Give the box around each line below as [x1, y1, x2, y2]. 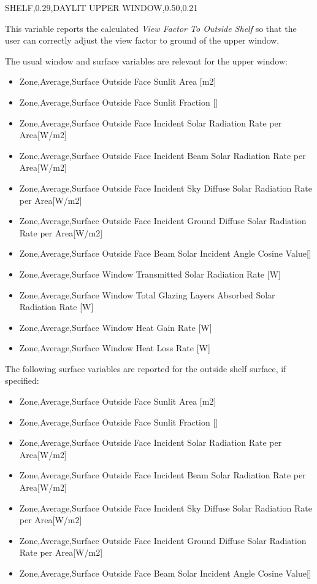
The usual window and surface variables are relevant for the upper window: [5, 54, 288, 67]
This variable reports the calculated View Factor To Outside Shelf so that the [5, 21, 297, 34]
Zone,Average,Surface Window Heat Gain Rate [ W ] [19, 321, 212, 333]
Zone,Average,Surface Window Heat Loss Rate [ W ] [19, 341, 210, 354]
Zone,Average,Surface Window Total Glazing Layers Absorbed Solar [19, 288, 275, 301]
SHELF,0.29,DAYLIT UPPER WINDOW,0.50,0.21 [5, 1, 198, 14]
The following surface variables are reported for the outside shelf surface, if [5, 362, 286, 375]
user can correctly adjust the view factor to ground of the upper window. [5, 34, 280, 47]
